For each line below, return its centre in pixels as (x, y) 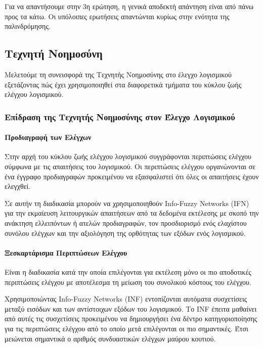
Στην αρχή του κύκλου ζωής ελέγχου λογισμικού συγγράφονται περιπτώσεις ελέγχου (128, 156)
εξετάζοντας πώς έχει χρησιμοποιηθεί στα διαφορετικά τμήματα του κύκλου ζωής (123, 84)
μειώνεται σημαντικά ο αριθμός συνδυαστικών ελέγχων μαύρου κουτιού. (110, 338)
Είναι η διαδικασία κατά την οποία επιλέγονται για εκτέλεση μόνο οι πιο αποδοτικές (128, 271)
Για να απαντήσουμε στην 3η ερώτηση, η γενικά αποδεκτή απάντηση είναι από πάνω (129, 6)
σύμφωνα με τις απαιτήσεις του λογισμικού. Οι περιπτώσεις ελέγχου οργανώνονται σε (130, 166)
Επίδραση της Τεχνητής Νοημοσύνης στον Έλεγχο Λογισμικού (120, 116)
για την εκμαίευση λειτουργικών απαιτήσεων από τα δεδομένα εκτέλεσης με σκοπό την (132, 213)
